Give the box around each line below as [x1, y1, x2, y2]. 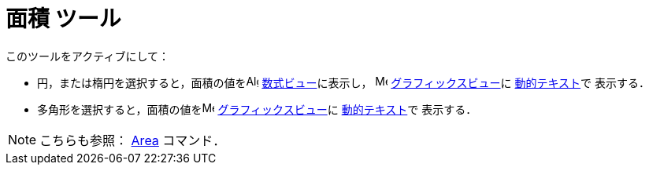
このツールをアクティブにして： [6, 49, 170, 63]
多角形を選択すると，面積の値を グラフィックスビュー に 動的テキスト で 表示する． [37, 102, 477, 116]
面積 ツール [6, 5, 121, 32]
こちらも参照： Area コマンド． [39, 132, 226, 148]
